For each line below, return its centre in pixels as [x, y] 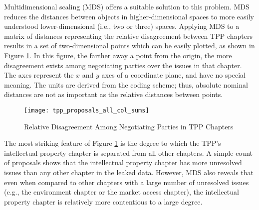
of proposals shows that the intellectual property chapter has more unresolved [123, 162]
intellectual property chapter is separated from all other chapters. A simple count [128, 153]
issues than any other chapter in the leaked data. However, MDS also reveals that [129, 172]
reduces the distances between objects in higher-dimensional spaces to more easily [129, 16]
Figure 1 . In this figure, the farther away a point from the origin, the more [118, 55]
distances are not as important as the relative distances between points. [114, 94]
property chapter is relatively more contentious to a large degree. [103, 201]
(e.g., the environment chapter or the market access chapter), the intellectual [122, 192]
